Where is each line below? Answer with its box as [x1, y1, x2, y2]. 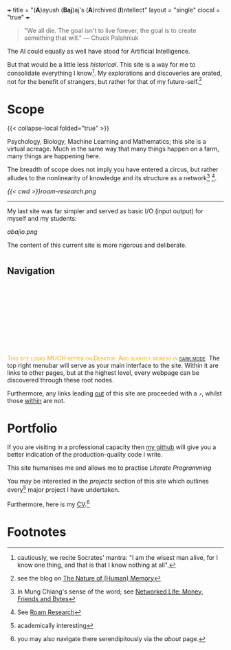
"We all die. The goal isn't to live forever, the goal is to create [23, 27, 197, 34]
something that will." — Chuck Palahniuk [23, 34, 139, 42]
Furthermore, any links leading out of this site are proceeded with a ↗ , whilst [7, 389, 222, 398]
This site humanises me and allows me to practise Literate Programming [7, 464, 212, 472]
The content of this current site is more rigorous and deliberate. [7, 241, 187, 249]
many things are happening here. [7, 152, 101, 160]
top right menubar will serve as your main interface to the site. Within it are [7, 361, 219, 369]
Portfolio [7, 420, 58, 436]
